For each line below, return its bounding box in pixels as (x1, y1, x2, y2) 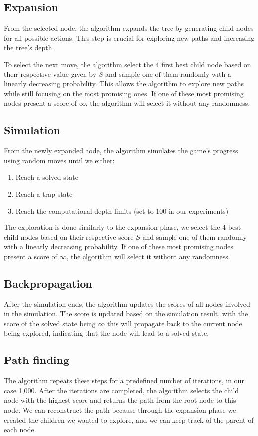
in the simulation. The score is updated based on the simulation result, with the (4, 308, 248, 319)
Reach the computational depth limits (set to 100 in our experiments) (15, 205, 229, 216)
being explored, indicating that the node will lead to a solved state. (4, 328, 209, 338)
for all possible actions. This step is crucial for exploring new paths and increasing (4, 32, 255, 43)
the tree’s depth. (4, 42, 54, 53)
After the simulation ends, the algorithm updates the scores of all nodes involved (4, 298, 250, 309)
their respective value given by (4, 69, 97, 79)
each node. (4, 424, 36, 435)
